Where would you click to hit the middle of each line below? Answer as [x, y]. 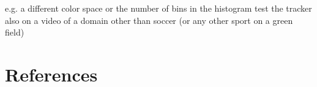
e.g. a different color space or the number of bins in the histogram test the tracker [158, 8]
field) [15, 32]
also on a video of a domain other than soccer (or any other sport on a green [149, 20]
